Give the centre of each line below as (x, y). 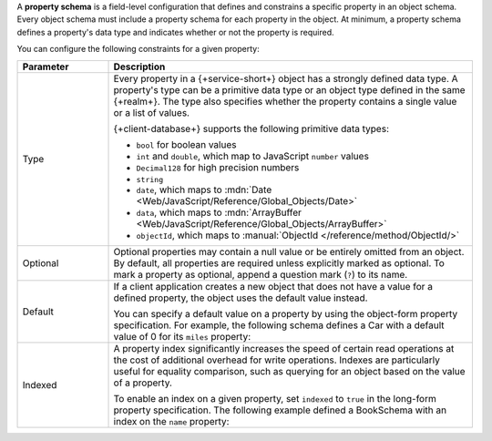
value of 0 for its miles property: (182, 336)
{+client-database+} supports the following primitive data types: (251, 128)
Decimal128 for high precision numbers (218, 167)
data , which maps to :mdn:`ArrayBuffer (219, 212)
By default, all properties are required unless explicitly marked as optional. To (279, 262)
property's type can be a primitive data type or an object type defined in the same (289, 89)
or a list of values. (152, 112)
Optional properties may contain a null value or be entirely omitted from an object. (289, 251)
